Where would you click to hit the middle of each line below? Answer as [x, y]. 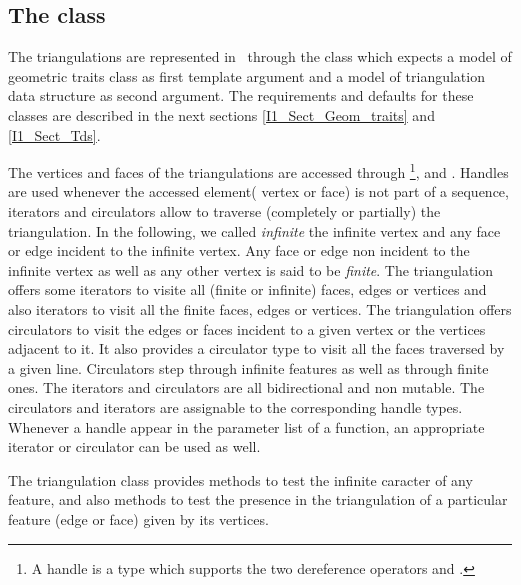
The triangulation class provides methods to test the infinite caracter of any [240, 479]
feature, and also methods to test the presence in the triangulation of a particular [258, 499]
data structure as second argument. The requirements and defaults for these [241, 95]
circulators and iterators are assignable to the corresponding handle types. [235, 406]
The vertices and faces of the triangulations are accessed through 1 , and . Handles [258, 170]
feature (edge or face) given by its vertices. [138, 518]
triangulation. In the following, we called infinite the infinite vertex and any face [254, 230]
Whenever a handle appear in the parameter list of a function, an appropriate [246, 426]
